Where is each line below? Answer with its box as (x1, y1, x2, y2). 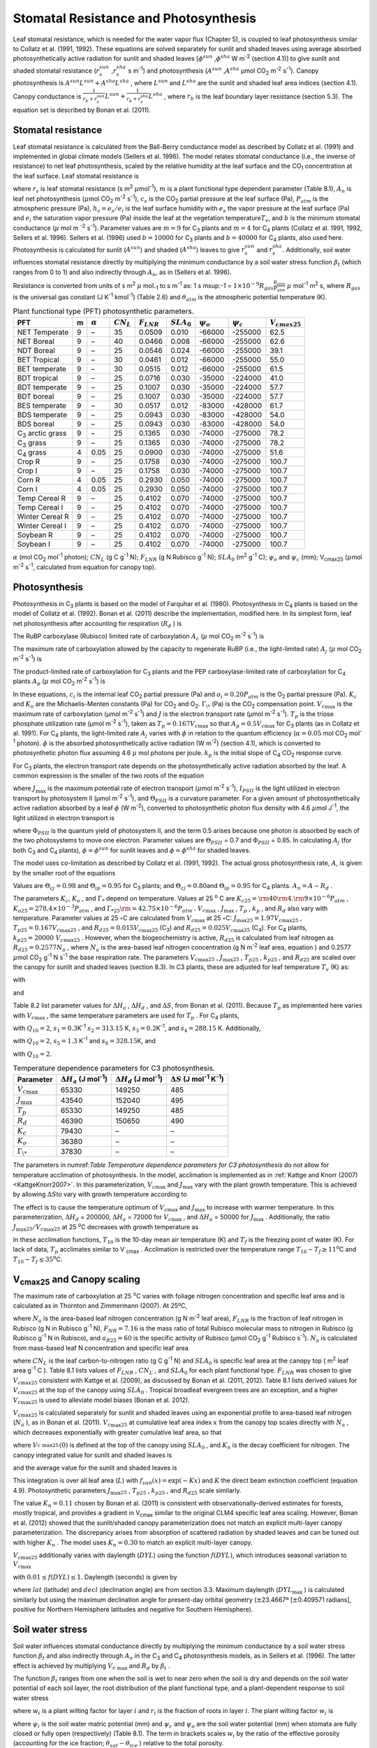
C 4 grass (17, 447, 47, 458)
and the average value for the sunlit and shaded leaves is (13, 1463, 177, 1472)
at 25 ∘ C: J (206, 914, 237, 922)
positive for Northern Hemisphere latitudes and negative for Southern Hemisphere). (13, 1605, 253, 1613)
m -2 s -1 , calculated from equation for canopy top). (13, 561, 156, 571)
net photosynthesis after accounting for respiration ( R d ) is (13, 619, 182, 629)
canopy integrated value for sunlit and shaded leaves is (13, 1451, 172, 1459)
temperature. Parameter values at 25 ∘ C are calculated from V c (13, 914, 195, 924)
